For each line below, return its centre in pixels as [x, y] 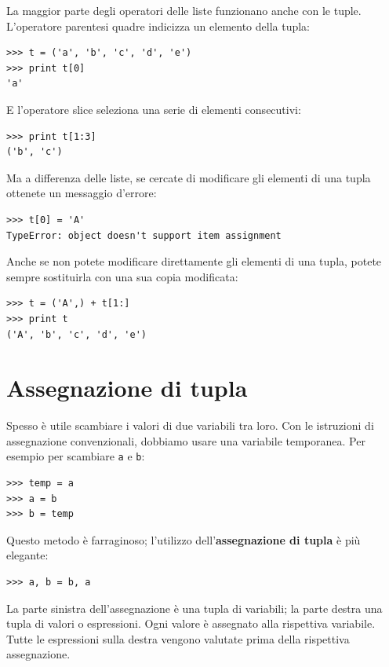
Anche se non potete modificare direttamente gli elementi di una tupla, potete [194, 261]
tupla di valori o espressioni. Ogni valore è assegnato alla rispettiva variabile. [191, 623]
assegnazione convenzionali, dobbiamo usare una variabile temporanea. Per [186, 440]
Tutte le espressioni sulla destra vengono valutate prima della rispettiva [178, 638]
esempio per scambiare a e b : [76, 456]
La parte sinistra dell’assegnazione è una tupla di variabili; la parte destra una [194, 608]
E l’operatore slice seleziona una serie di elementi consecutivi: [154, 109]
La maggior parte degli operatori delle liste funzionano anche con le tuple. [184, 10]
